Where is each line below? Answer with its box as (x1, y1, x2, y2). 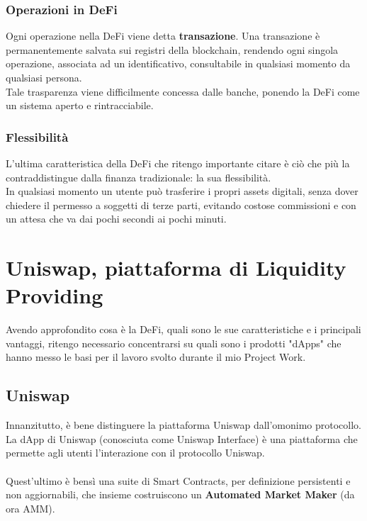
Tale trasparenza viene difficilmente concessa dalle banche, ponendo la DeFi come (6, 84, 360, 99)
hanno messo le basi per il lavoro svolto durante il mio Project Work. (6, 349, 306, 364)
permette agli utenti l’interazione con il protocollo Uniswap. (6, 445, 265, 460)
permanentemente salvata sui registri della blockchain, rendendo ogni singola (6, 42, 339, 57)
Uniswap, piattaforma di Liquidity (6, 253, 346, 282)
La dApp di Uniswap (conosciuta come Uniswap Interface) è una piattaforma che (6, 431, 358, 446)
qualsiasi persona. (6, 70, 82, 84)
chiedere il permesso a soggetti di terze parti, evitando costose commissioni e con (6, 197, 356, 212)
